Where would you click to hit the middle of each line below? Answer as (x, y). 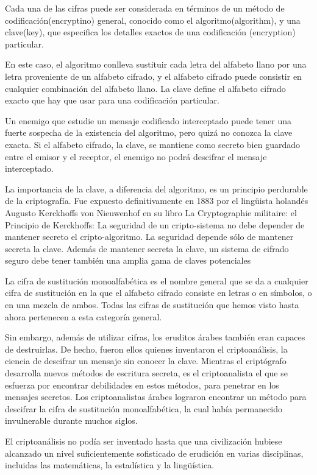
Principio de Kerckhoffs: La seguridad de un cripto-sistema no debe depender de (155, 224)
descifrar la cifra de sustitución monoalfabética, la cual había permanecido (144, 408)
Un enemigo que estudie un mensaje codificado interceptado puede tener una (148, 120)
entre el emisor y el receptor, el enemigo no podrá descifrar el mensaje (136, 156)
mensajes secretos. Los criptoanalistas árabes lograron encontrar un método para (156, 397)
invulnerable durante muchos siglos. (71, 420)
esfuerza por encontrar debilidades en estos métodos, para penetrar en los (142, 385)
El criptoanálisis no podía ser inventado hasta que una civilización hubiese (144, 441)
